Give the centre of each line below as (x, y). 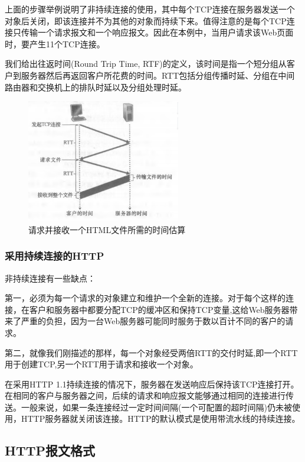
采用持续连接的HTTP (55, 256)
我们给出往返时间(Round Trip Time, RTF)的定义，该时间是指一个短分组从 (146, 64)
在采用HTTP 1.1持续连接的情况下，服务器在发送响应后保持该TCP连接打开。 (152, 384)
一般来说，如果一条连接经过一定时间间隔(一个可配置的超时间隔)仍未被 (156, 407)
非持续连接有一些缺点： (50, 278)
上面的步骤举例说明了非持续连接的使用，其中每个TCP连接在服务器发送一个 (150, 9)
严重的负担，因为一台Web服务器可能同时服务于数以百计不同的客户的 (153, 321)
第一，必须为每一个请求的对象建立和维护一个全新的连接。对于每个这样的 (145, 298)
